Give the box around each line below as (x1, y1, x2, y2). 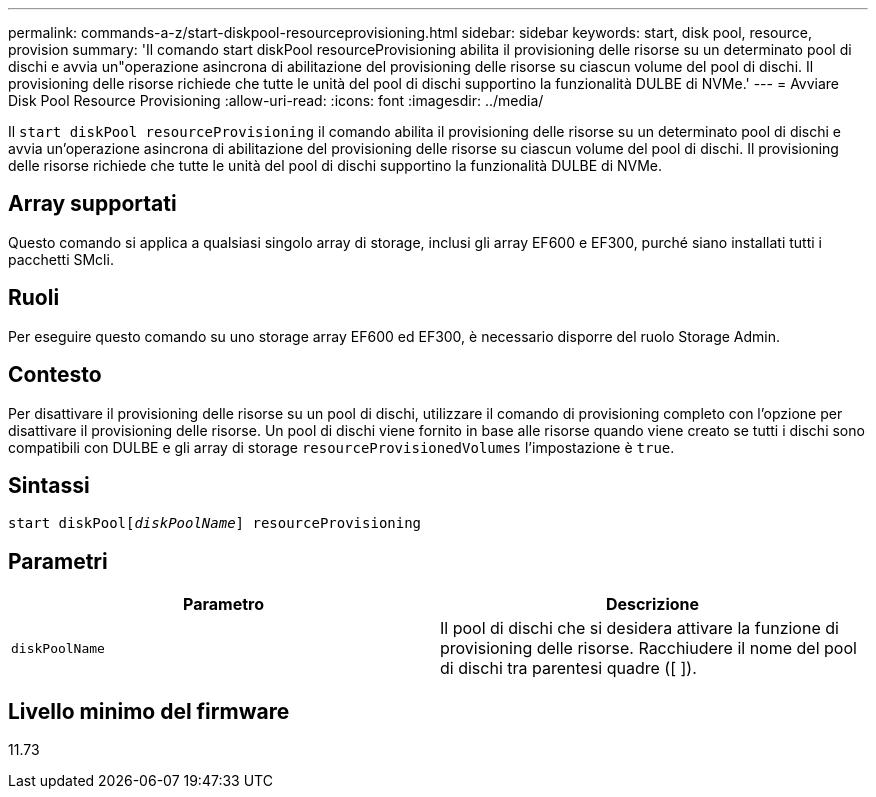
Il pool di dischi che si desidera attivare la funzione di (440, 618, 839, 639)
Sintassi (8, 472, 90, 498)
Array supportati (8, 191, 177, 217)
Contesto (8, 362, 102, 388)
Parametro (183, 594, 264, 615)
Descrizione (605, 594, 700, 615)
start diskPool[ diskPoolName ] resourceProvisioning (8, 515, 422, 532)
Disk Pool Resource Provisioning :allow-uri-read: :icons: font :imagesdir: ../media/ (8, 92, 544, 109)
